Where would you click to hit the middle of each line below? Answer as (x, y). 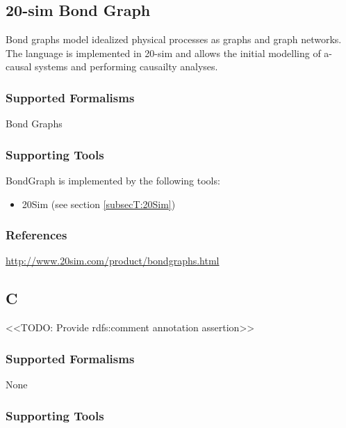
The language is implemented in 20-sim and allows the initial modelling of (163, 53)
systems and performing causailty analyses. (126, 66)
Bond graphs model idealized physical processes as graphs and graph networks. (174, 39)
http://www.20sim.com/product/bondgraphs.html (113, 261)
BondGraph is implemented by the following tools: (113, 181)
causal (19, 66)
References (36, 235)
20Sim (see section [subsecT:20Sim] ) (99, 204)
